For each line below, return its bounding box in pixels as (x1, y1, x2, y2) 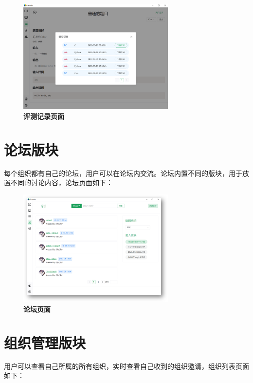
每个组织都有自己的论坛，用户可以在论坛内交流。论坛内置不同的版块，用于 (4, 168, 242, 178)
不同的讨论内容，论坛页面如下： (10, 177, 113, 188)
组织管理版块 (4, 332, 86, 352)
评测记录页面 (23, 111, 64, 121)
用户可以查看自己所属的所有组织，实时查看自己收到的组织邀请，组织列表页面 (4, 361, 249, 371)
